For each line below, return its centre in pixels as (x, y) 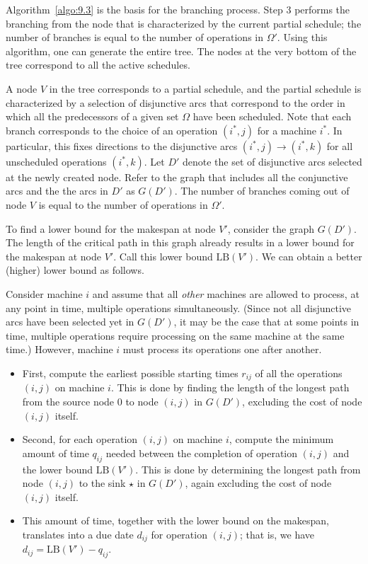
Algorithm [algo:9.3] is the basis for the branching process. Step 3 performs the (178, 9)
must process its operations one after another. (222, 349)
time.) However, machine (59, 349)
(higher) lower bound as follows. (75, 270)
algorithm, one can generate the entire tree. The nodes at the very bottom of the (181, 51)
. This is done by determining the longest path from (248, 469)
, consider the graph (271, 228)
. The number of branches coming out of (262, 191)
